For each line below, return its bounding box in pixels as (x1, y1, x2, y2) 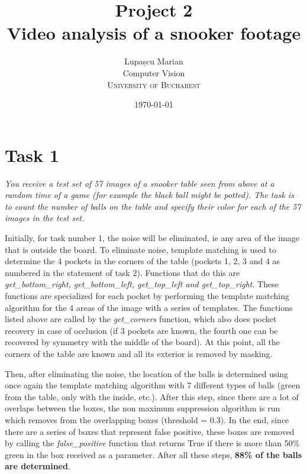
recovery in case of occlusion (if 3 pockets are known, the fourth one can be (5, 324, 278, 336)
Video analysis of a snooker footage (7, 21, 301, 45)
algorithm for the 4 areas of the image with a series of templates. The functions (5, 301, 293, 313)
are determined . (5, 460, 70, 472)
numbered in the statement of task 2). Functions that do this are (5, 266, 240, 278)
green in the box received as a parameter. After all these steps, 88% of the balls (5, 448, 302, 460)
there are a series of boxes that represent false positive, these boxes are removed (5, 425, 295, 437)
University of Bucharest (107, 78, 201, 90)
